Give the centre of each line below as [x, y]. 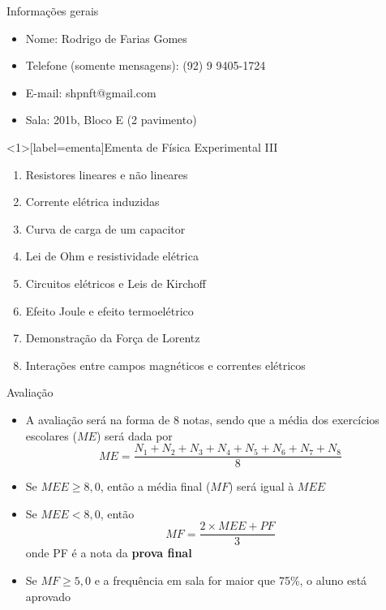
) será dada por [134, 435]
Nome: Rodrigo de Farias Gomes [106, 38]
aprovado [48, 596]
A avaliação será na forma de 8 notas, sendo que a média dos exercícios [202, 419]
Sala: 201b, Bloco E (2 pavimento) [111, 120]
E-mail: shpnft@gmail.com [91, 92]
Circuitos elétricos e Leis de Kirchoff [116, 283]
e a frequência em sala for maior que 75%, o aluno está [231, 580]
